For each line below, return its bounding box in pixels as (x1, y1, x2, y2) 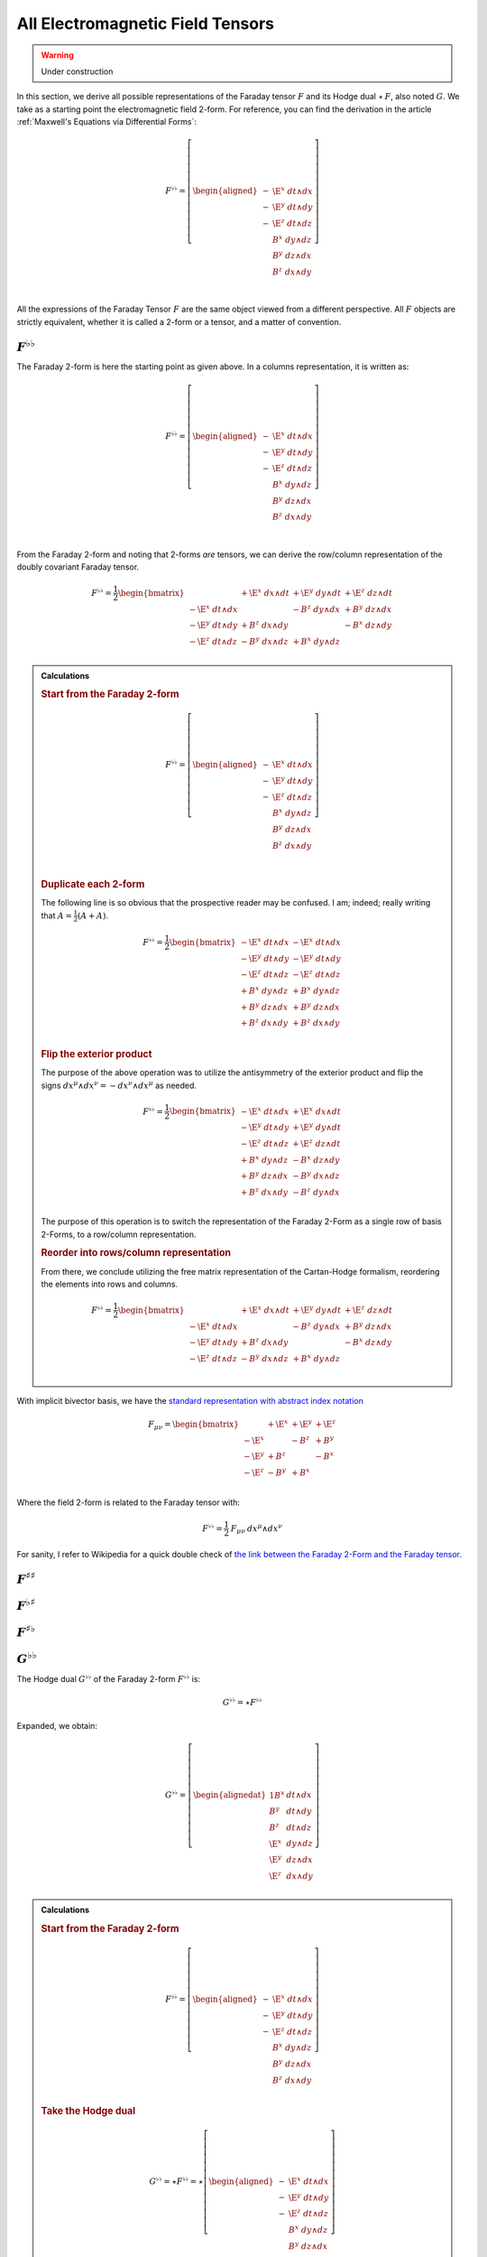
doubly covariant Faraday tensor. (16, 562, 140, 572)
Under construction (41, 66, 114, 77)
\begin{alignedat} (193, 1790, 266, 1800)
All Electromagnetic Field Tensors (16, 14, 275, 33)
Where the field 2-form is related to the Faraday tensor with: (16, 1497, 241, 1508)
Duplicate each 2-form (41, 878, 145, 891)
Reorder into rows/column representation (41, 1247, 232, 1259)
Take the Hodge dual (41, 2104, 135, 2117)
